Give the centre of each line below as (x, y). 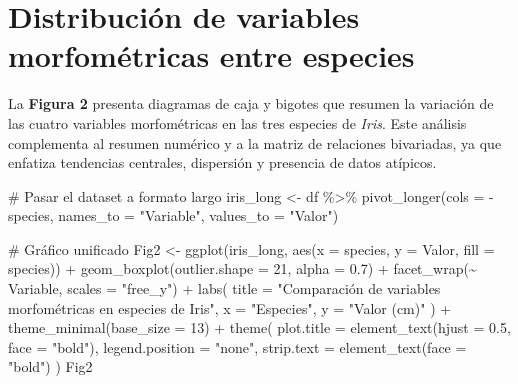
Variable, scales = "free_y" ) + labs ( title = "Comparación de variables (224, 288)
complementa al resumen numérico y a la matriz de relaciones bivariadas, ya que (255, 142)
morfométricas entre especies (211, 55)
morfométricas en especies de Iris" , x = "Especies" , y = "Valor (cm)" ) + (230, 307)
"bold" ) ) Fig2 (50, 366)
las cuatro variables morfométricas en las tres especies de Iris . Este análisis (237, 122)
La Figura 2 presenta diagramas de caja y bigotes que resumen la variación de (251, 103)
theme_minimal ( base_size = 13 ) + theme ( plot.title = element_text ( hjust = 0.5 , (259, 327)
